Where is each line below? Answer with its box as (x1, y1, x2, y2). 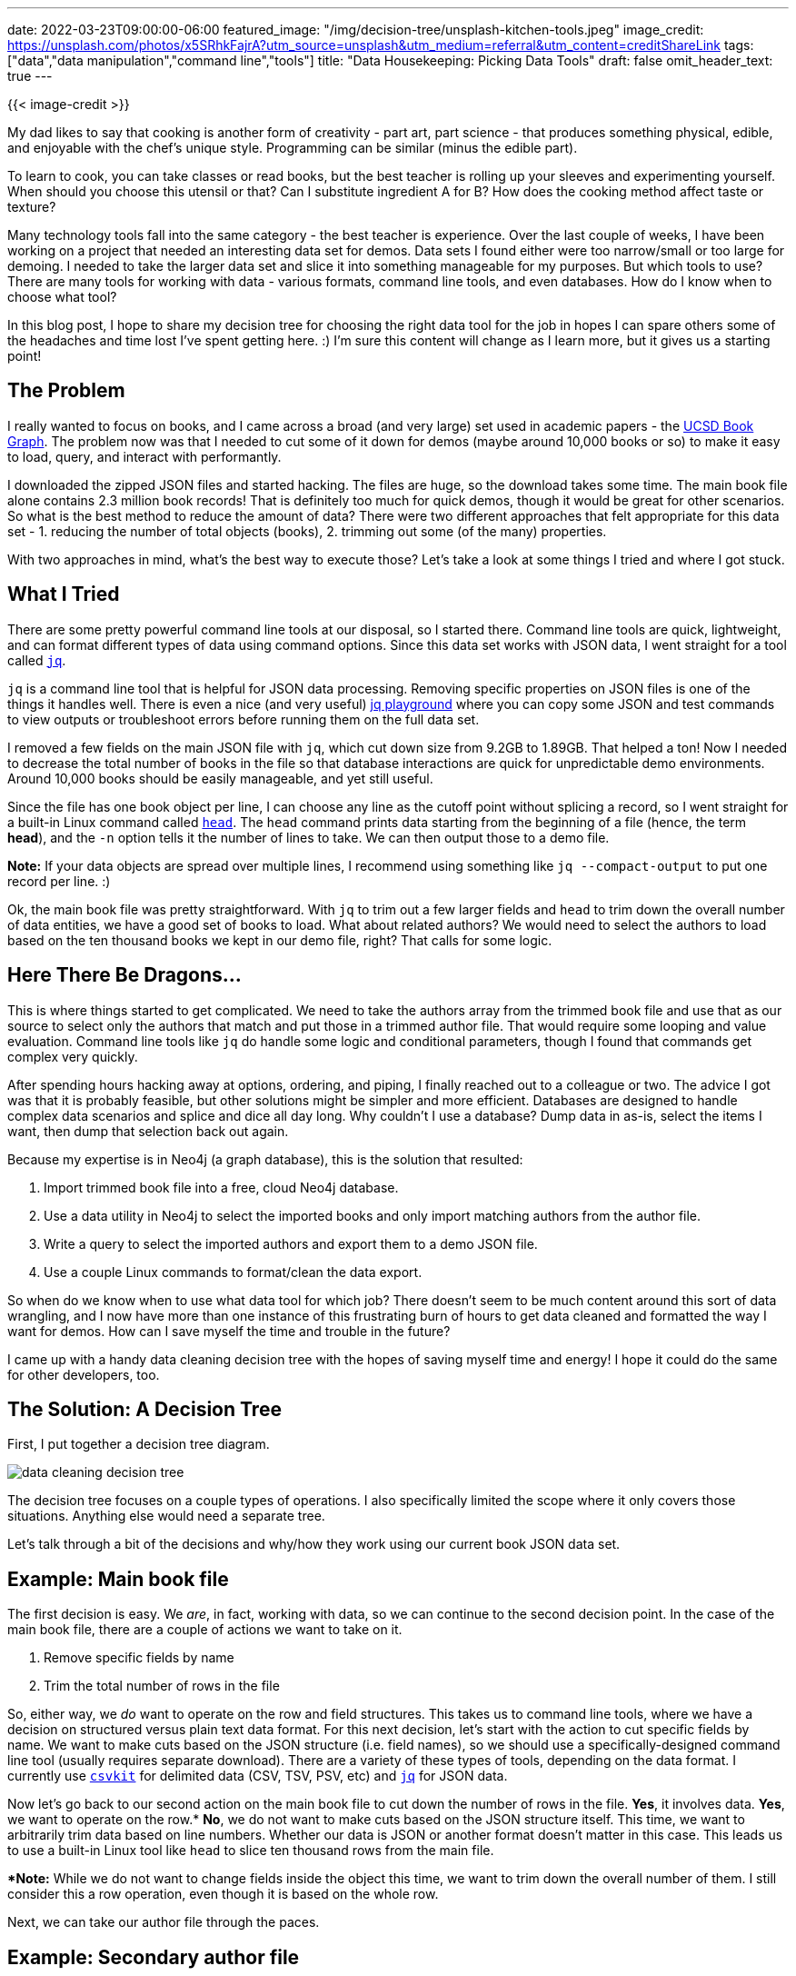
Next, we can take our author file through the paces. (7, 1914, 320, 1931)
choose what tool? (7, 289, 117, 304)
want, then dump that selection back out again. (7, 1123, 289, 1139)
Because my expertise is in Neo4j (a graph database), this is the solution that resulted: (7, 1151, 523, 1167)
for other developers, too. (7, 1366, 160, 1382)
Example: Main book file (7, 1567, 229, 1591)
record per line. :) (7, 873, 111, 889)
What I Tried (7, 583, 120, 606)
